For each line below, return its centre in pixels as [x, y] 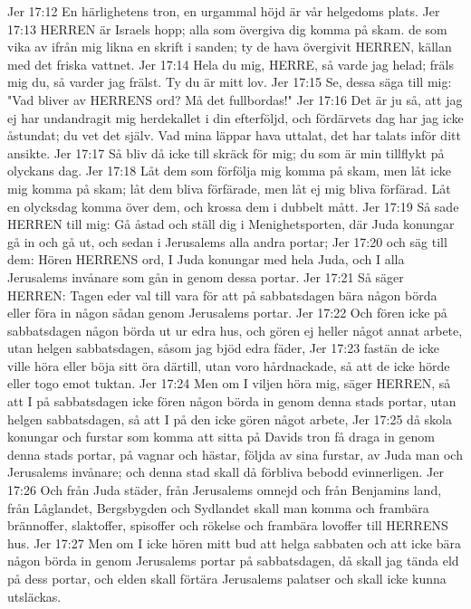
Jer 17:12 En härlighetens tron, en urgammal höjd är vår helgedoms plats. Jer [224, 11]
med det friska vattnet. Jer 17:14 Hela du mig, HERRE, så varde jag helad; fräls [231, 64]
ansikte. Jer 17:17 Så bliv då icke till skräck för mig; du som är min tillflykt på [226, 152]
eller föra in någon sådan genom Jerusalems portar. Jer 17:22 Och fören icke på [227, 313]
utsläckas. [34, 596]
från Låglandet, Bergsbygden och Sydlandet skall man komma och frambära [218, 507]
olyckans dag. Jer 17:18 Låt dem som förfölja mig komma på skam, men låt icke [229, 171]
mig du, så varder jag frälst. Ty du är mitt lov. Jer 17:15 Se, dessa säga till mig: [230, 82]
